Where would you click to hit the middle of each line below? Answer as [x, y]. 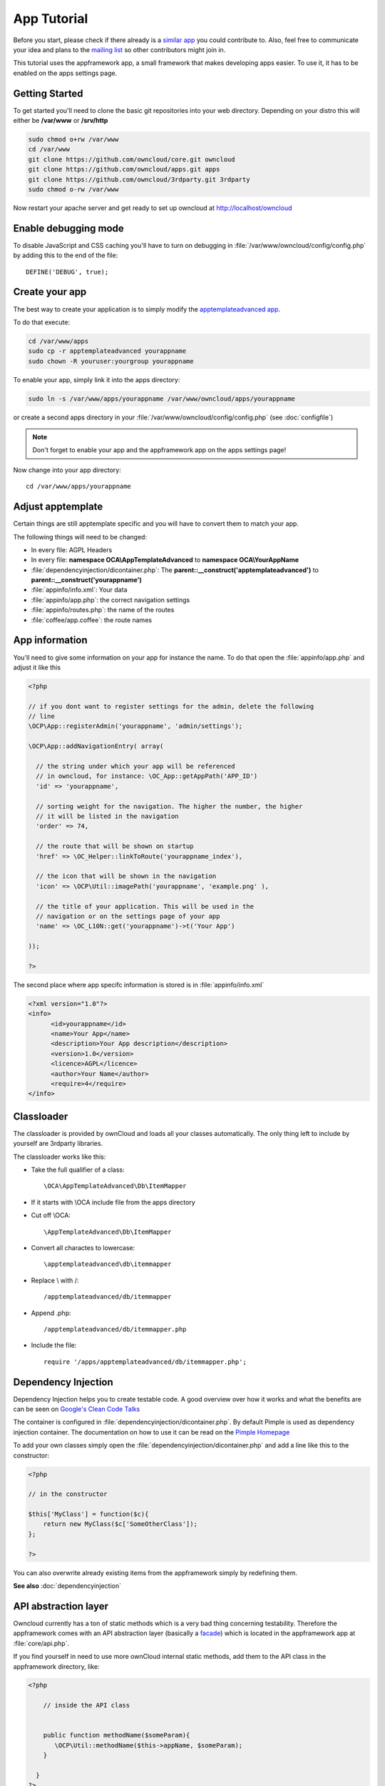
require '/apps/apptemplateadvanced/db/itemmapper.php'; [145, 1362]
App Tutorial [51, 19]
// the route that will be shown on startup [115, 846]
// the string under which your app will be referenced [135, 767]
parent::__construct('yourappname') [87, 580]
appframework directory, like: [56, 1666]
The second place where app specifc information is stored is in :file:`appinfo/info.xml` [139, 984]
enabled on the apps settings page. [65, 73]
